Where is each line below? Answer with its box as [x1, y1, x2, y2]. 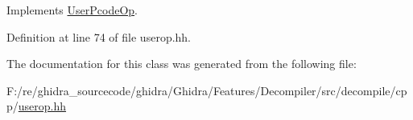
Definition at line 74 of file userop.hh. [6, 28, 192, 45]
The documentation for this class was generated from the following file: [6, 55, 357, 72]
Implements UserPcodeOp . [6, 2, 138, 18]
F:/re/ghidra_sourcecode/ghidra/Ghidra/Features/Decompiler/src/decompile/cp [6, 82, 407, 98]
